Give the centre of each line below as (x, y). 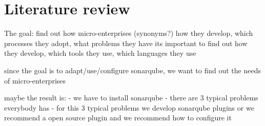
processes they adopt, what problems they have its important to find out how (126, 43)
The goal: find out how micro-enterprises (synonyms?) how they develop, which (129, 33)
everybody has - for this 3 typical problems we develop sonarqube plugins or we (129, 107)
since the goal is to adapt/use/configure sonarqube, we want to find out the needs (132, 70)
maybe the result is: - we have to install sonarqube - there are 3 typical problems (131, 98)
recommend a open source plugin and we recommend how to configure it (118, 118)
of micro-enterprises (35, 80)
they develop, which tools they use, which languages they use (100, 53)
